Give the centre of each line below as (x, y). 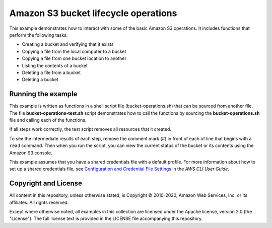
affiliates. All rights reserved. (39, 202)
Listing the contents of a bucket (55, 65)
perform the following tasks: (39, 35)
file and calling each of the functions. (48, 120)
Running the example (43, 94)
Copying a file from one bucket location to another (74, 58)
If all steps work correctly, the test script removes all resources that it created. (90, 129)
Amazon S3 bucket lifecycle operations (93, 13)
